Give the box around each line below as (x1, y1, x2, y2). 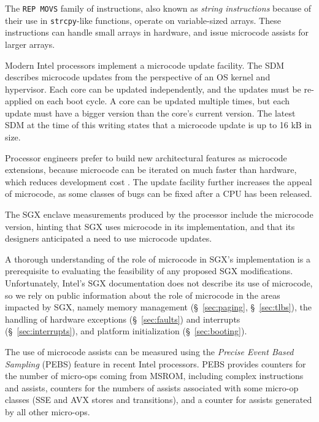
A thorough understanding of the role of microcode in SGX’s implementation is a (5, 252, 310, 265)
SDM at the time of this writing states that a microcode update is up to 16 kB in (5, 118, 312, 131)
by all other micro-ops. (5, 405, 90, 418)
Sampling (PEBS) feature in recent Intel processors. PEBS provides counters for (5, 357, 306, 370)
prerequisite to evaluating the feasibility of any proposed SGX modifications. (5, 264, 293, 277)
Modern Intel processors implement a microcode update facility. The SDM (5, 58, 285, 71)
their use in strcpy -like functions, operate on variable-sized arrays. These (5, 13, 281, 26)
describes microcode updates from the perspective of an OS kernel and (5, 71, 271, 83)
